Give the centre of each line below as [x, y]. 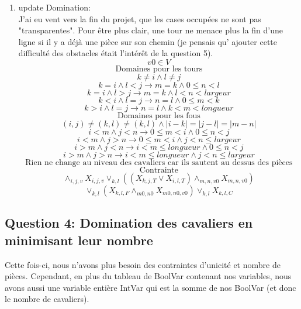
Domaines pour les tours [159, 69]
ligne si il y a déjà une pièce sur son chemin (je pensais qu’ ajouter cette [148, 41]
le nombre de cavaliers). [47, 299]
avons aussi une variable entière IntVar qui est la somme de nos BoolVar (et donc [150, 287]
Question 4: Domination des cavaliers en [129, 223]
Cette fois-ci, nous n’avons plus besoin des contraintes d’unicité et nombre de [143, 264]
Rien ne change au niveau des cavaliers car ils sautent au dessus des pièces [159, 162]
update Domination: [54, 7]
